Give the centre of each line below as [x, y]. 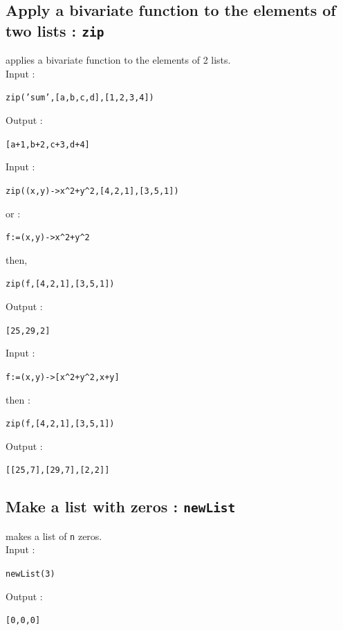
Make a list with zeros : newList [121, 506]
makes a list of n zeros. [54, 535]
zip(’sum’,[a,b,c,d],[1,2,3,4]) [80, 98]
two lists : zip [55, 30]
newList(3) [30, 574]
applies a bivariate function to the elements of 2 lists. [118, 60]
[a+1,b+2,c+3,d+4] [48, 144]
